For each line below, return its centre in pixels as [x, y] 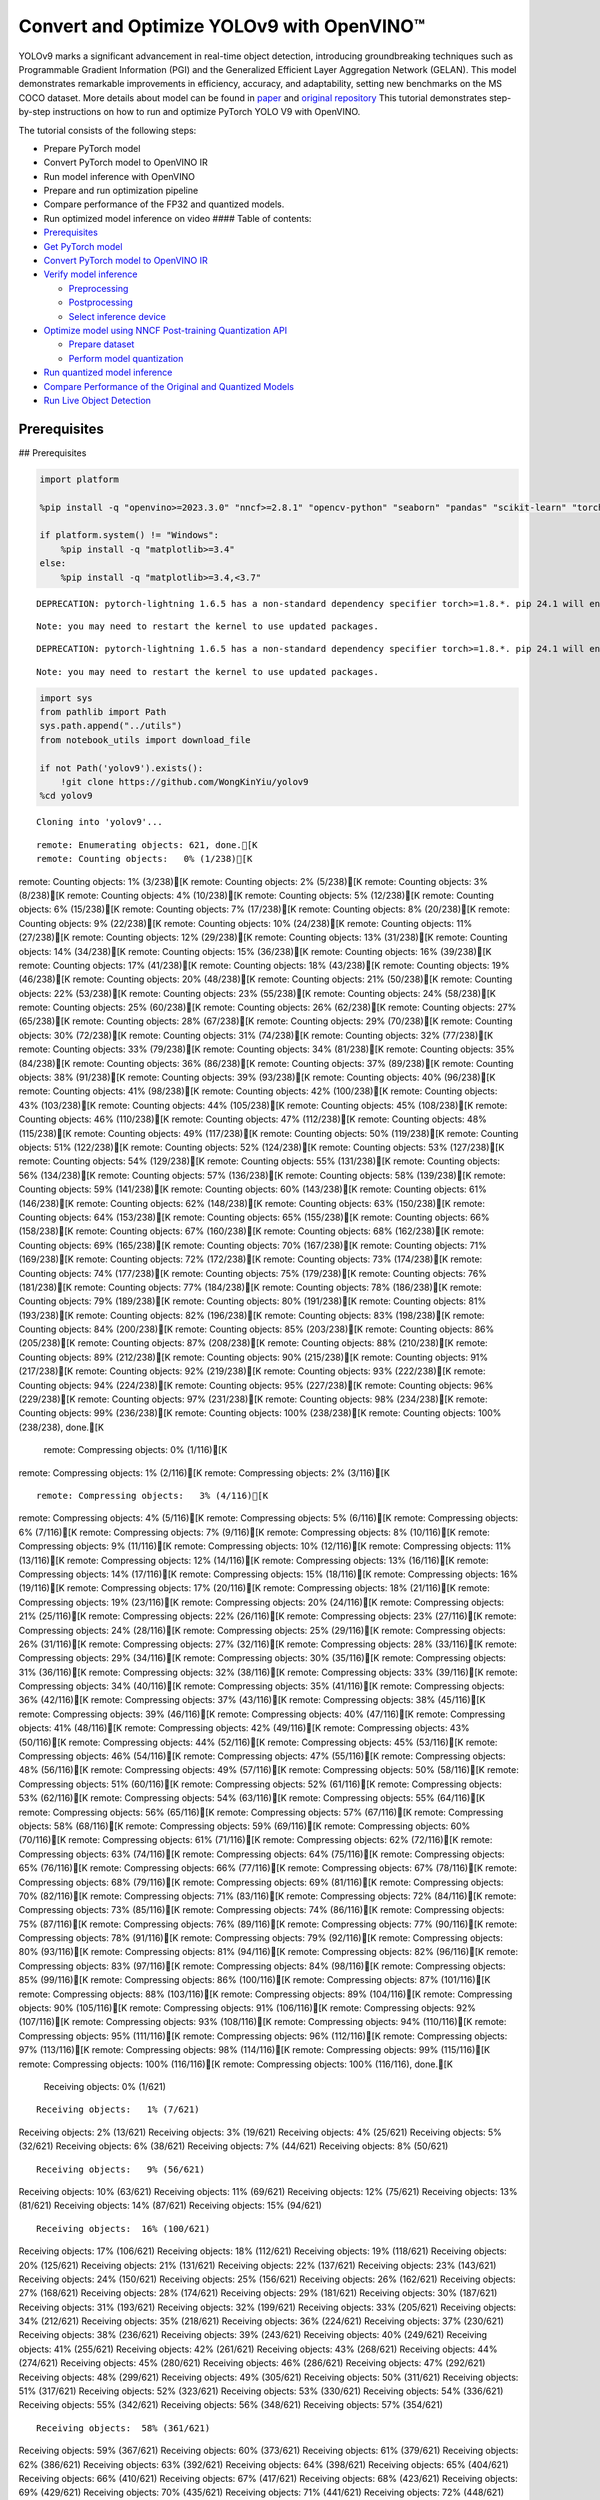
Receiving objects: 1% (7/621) [118, 2109]
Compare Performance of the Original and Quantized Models [169, 386]
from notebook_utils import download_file [145, 739]
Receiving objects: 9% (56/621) [120, 2169]
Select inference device [117, 316]
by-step [34, 112]
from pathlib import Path [103, 712]
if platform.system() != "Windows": [129, 535]
